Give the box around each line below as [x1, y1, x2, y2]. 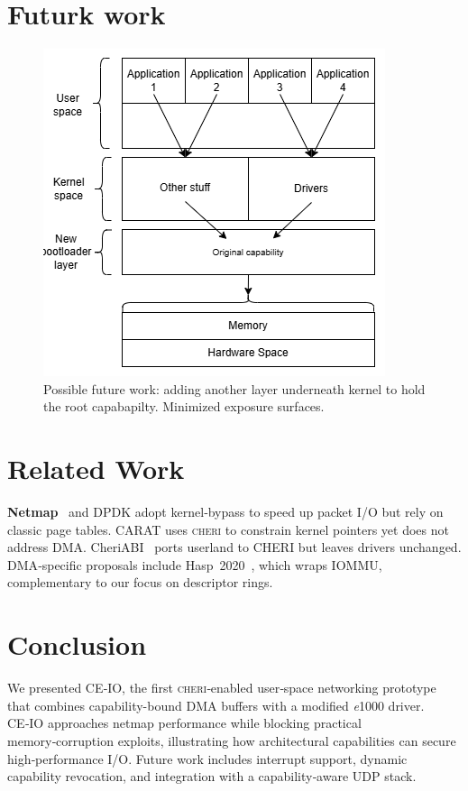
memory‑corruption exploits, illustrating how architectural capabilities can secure [7, 731, 456, 750]
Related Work [7, 450, 185, 487]
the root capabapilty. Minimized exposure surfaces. [43, 397, 325, 416]
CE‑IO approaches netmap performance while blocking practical [7, 713, 362, 732]
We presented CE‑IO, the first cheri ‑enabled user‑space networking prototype [7, 678, 436, 697]
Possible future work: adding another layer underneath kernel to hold [43, 379, 426, 398]
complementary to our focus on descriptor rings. [7, 573, 273, 592]
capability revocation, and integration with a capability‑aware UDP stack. [7, 767, 417, 786]
